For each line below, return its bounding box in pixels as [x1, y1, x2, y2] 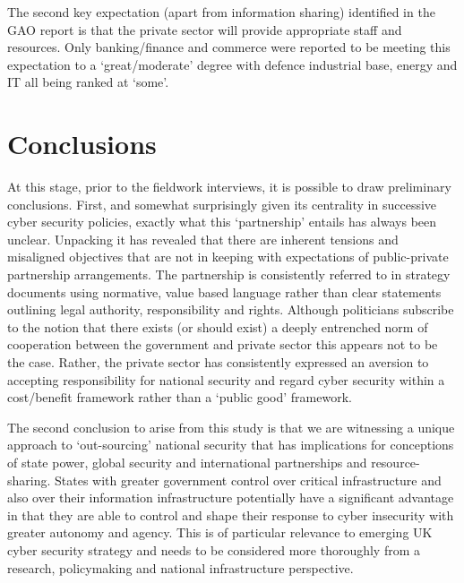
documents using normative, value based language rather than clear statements [7, 282, 442, 301]
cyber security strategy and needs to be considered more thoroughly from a [7, 540, 421, 559]
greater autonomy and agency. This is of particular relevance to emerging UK [7, 523, 433, 542]
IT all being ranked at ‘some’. [7, 73, 169, 91]
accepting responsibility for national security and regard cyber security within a [7, 370, 445, 389]
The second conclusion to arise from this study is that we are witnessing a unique [7, 417, 455, 436]
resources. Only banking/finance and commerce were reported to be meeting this [7, 38, 451, 56]
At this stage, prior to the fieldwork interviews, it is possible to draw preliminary [7, 177, 451, 196]
